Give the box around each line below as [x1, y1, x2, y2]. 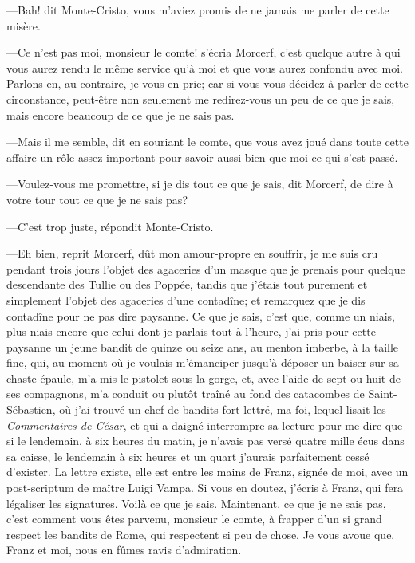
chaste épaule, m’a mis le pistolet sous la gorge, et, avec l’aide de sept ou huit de [6, 369, 401, 386]
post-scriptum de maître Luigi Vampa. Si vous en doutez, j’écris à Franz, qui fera [6, 479, 404, 496]
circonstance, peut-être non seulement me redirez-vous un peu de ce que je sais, [6, 90, 395, 107]
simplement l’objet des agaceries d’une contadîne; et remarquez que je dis [6, 291, 366, 308]
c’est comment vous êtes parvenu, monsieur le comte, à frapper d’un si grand [6, 510, 382, 527]
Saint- [368, 385, 397, 402]
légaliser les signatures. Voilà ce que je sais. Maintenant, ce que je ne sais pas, [6, 494, 386, 511]
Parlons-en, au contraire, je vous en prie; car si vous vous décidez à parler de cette [6, 75, 409, 92]
